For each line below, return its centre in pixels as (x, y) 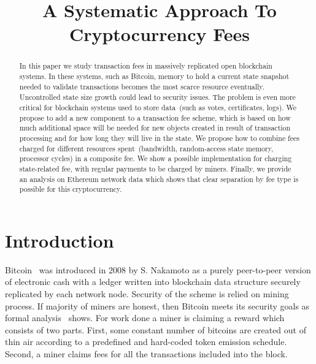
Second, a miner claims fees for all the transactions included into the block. (146, 353)
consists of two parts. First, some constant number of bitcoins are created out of (156, 329)
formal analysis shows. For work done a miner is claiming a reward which (145, 318)
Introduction (60, 240)
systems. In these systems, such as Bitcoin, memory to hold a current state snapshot (154, 76)
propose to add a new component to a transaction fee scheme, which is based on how (155, 117)
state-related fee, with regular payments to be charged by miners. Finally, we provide (155, 168)
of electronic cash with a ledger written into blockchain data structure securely (153, 282)
